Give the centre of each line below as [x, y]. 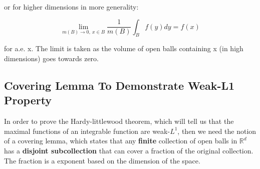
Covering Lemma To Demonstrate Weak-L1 [119, 85]
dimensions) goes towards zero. [51, 58]
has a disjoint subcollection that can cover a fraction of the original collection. [129, 150]
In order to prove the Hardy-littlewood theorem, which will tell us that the [119, 121]
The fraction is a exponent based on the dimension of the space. [102, 160]
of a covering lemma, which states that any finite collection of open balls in [121, 141]
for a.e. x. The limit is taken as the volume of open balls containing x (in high [124, 48]
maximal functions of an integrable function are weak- [87, 131]
